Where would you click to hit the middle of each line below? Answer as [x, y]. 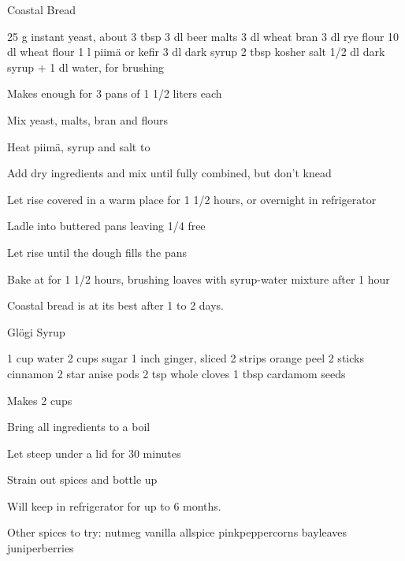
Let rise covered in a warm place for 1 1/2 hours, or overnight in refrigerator [192, 199]
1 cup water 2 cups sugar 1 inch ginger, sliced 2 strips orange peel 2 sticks [186, 358]
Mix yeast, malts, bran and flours [88, 119]
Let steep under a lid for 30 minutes [94, 453]
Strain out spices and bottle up [82, 479]
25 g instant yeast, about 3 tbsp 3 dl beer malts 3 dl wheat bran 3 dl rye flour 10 [203, 36]
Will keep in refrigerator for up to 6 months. [114, 505]
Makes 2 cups [40, 400]
